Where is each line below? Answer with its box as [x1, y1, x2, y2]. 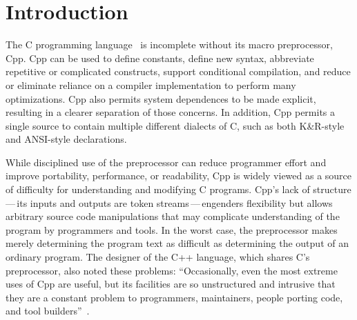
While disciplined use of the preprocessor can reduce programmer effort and [6, 154, 327, 169]
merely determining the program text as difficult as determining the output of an [6, 236, 349, 250]
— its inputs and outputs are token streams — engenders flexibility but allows [6, 195, 333, 210]
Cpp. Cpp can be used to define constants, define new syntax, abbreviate [6, 50, 314, 65]
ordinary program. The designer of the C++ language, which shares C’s [6, 250, 310, 264]
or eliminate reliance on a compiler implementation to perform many [6, 77, 296, 92]
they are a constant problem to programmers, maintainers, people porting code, [6, 290, 343, 304]
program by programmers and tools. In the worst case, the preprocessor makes [6, 222, 338, 237]
